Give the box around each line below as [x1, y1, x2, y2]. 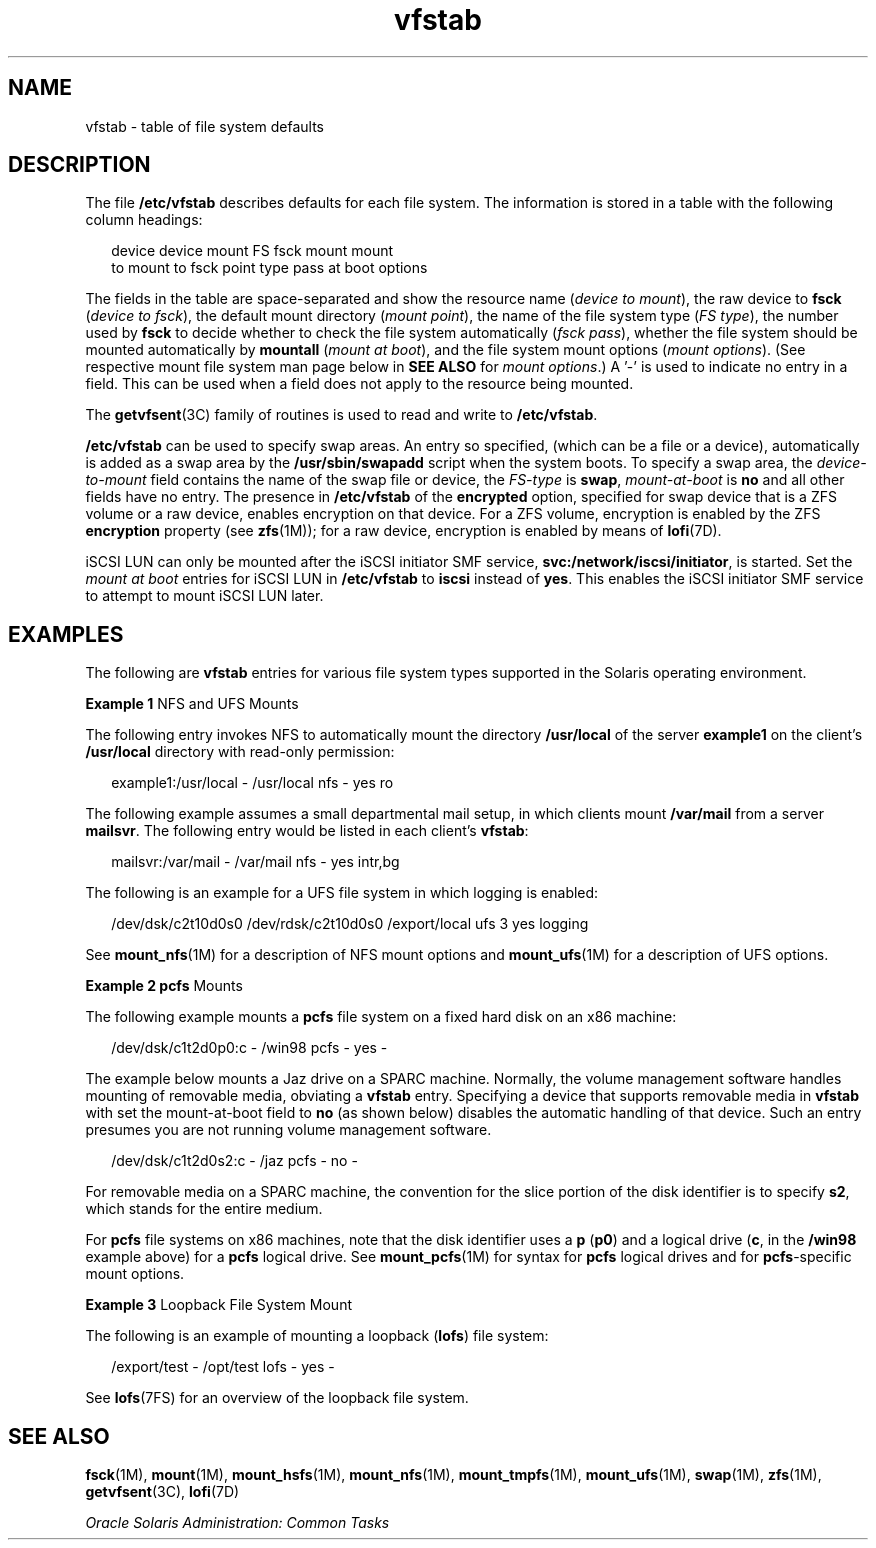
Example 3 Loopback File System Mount [85, 1296, 352, 1314]
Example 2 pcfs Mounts [85, 977, 243, 995]
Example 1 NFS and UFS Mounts [85, 695, 299, 713]
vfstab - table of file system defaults [85, 117, 324, 135]
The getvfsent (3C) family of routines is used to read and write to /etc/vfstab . [85, 406, 598, 424]
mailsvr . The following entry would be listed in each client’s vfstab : [85, 822, 529, 840]
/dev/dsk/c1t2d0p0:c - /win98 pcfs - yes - [111, 1039, 388, 1057]
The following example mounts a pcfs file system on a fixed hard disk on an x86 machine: [85, 1008, 677, 1026]
